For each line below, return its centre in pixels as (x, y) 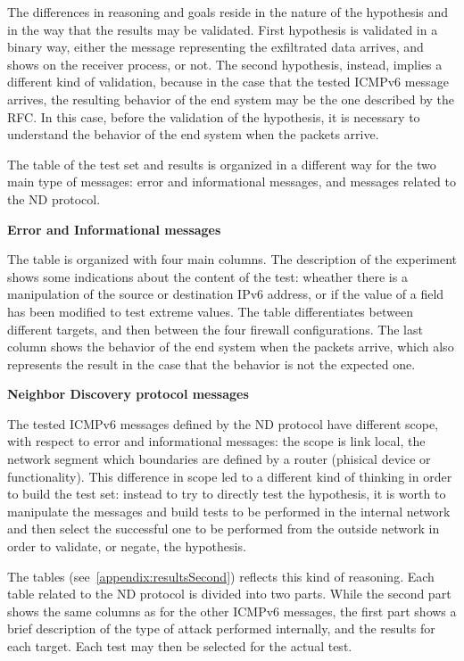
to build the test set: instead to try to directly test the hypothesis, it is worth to (227, 494)
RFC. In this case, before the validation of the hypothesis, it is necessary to (214, 116)
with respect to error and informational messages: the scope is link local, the (216, 441)
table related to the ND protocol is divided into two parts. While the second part (229, 594)
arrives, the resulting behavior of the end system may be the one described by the (231, 99)
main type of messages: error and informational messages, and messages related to (232, 182)
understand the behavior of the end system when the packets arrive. (193, 134)
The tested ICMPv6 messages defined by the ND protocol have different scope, (223, 423)
